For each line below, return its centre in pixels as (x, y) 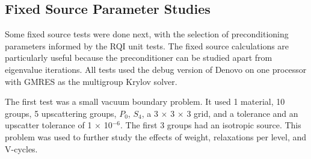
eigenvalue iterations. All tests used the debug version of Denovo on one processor (156, 69)
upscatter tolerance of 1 (48, 125)
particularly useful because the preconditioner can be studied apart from (139, 58)
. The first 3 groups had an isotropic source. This (211, 125)
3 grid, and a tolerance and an (242, 113)
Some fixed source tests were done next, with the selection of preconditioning (147, 34)
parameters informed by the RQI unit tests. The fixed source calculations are (147, 45)
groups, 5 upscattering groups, (61, 113)
